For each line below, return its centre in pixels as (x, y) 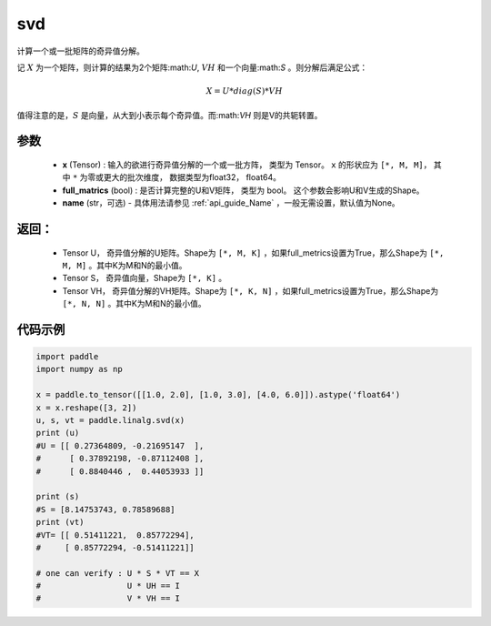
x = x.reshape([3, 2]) (86, 408)
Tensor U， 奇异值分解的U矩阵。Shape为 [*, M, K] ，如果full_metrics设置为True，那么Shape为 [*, (253, 252)
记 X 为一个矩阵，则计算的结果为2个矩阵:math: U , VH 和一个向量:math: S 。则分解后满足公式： (192, 67)
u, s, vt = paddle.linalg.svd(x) (110, 420)
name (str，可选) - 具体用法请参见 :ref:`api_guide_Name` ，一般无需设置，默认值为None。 (231, 203)
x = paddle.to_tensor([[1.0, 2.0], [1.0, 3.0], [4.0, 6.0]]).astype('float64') (218, 395)
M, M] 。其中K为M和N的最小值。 (125, 265)
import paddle (67, 357)
